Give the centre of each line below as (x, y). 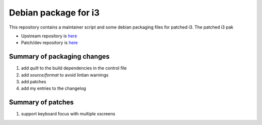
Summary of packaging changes (59, 56)
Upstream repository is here (49, 36)
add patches (33, 82)
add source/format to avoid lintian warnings (65, 75)
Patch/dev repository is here (49, 43)
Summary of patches (41, 102)
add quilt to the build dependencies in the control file (74, 68)
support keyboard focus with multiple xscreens (68, 114)
